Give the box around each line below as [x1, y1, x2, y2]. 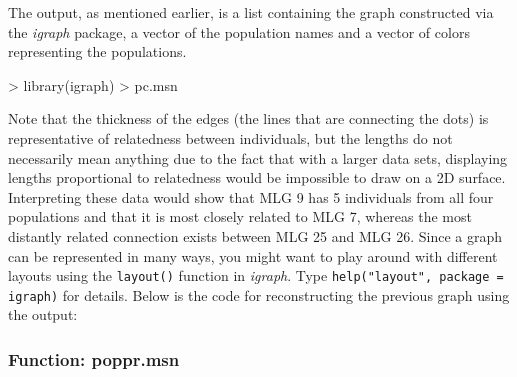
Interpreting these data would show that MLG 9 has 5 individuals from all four [8, 186, 494, 207]
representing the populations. [8, 41, 187, 62]
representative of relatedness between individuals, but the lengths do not [8, 127, 453, 148]
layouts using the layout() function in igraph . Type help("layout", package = [8, 265, 504, 286]
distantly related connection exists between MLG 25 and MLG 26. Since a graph [8, 225, 503, 246]
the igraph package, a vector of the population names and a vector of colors [8, 21, 470, 42]
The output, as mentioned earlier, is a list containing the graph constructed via [8, 2, 494, 22]
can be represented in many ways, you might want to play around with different [8, 245, 498, 266]
